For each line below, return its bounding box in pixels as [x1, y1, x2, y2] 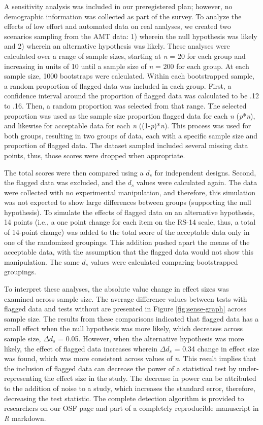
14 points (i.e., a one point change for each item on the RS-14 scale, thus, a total [4, 217, 256, 227]
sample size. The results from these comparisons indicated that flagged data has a [4, 313, 259, 324]
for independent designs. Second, [154, 167, 256, 178]
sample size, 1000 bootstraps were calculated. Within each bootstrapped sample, [4, 70, 254, 81]
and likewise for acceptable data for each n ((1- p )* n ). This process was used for [4, 120, 251, 131]
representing [4, 373, 42, 383]
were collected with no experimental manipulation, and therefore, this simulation [4, 187, 255, 197]
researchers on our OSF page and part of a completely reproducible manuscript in [4, 403, 259, 413]
